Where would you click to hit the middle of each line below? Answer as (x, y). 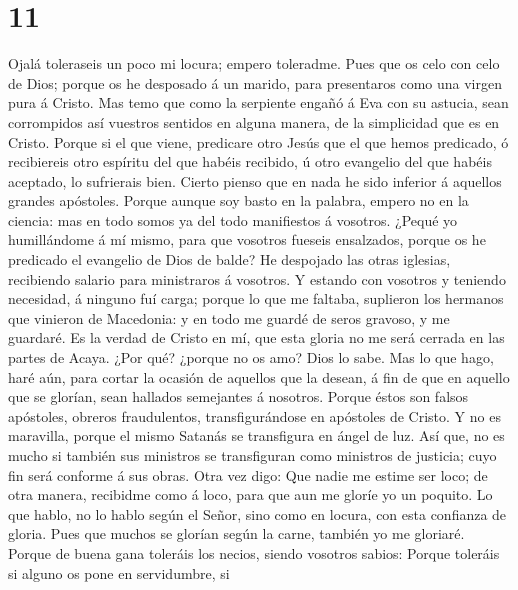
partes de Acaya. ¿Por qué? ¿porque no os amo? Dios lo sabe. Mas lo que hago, (251, 357)
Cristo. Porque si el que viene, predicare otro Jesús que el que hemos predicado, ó (258, 141)
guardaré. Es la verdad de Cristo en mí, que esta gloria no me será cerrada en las (256, 337)
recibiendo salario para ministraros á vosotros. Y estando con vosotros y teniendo (257, 278)
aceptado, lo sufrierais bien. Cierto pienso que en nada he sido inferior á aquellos (255, 180)
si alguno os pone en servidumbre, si (119, 572)
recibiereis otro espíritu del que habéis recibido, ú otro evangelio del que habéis (250, 161)
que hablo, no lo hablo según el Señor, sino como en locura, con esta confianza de (257, 513)
